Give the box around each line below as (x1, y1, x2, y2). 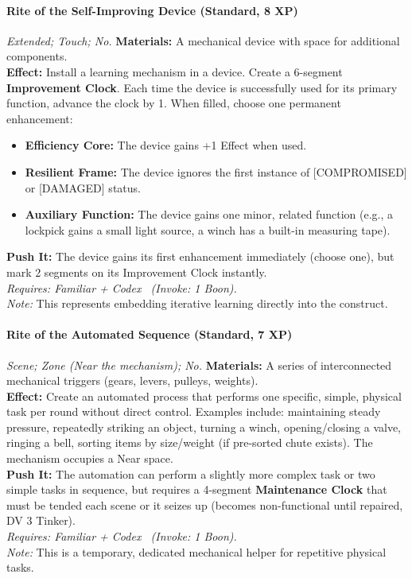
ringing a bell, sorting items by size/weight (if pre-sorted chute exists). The (6, 434, 373, 451)
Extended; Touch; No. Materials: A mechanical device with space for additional (6, 32, 400, 48)
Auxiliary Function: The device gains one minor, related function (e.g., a (25, 206, 393, 223)
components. (6, 48, 68, 64)
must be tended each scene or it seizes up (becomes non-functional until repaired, (6, 496, 403, 513)
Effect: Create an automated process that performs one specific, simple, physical (6, 387, 402, 404)
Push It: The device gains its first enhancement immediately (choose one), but (6, 248, 395, 265)
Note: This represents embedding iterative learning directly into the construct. (6, 295, 388, 312)
